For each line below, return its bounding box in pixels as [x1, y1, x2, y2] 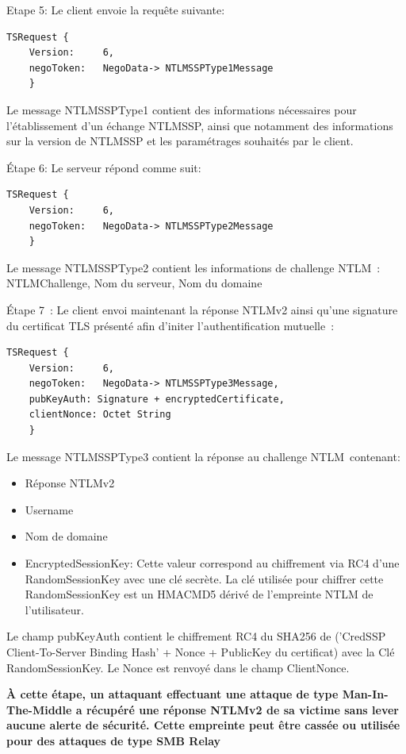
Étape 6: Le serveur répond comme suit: [6, 159, 201, 175]
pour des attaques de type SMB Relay [6, 732, 221, 748]
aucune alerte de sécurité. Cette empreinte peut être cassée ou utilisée [6, 717, 400, 733]
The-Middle [6, 701, 72, 717]
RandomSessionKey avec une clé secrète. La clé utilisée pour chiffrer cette [25, 570, 384, 587]
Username [25, 501, 74, 517]
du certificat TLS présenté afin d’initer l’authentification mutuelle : [6, 317, 335, 333]
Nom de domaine [25, 528, 108, 544]
